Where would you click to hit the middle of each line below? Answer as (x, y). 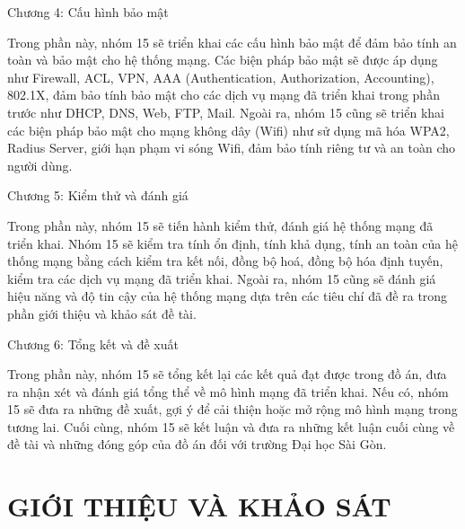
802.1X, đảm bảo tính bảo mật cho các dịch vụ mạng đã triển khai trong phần (224, 95)
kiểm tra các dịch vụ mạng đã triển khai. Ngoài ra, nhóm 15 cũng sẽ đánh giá (222, 278)
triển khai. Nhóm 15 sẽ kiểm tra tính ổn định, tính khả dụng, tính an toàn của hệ (232, 243)
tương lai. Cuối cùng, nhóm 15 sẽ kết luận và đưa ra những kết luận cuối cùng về (231, 426)
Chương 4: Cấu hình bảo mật (88, 12)
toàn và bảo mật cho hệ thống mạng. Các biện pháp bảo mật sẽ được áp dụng (223, 60)
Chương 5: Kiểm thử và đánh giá (98, 195)
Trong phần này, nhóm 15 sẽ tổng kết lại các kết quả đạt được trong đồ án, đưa (227, 374)
